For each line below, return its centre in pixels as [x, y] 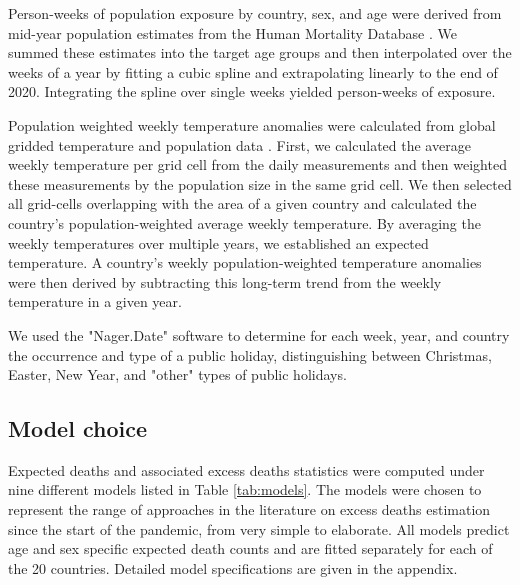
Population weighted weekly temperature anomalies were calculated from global [252, 124]
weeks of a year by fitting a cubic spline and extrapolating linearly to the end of [253, 71]
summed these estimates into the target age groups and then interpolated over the [260, 52]
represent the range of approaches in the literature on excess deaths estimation [249, 509]
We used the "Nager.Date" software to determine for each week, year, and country [259, 334]
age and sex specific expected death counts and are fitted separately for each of [250, 548]
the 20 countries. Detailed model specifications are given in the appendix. [233, 567]
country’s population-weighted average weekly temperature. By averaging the [244, 222]
